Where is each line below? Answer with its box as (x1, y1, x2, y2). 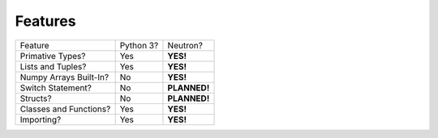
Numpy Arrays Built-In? (19, 71, 109, 82)
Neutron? (167, 40, 203, 51)
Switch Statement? (19, 82, 92, 93)
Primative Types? (19, 50, 86, 61)
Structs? (19, 93, 52, 104)
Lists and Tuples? (19, 61, 87, 72)
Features (15, 12, 76, 30)
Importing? (19, 114, 62, 125)
